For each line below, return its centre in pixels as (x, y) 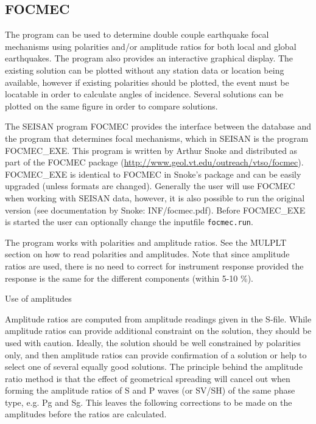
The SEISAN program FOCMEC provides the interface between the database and (158, 126)
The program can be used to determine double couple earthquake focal (137, 34)
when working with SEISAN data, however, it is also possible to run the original (155, 197)
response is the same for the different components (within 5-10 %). (129, 278)
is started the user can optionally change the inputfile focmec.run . (129, 222)
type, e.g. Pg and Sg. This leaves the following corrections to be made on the (149, 402)
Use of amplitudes (38, 298)
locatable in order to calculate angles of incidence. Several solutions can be (144, 94)
